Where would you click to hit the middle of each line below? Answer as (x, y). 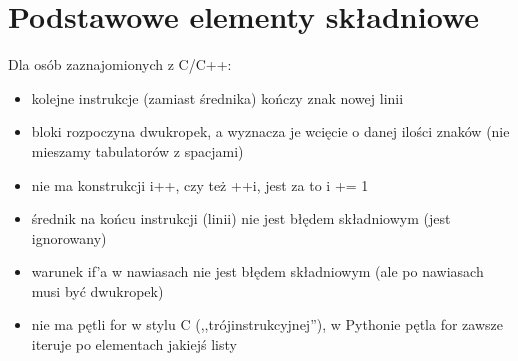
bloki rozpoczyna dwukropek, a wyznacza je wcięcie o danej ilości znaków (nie (270, 131)
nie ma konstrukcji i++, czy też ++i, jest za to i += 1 (200, 184)
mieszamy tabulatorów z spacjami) (137, 150)
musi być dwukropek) (97, 290)
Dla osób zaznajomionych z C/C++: (120, 64)
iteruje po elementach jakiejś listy (134, 344)
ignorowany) (69, 237)
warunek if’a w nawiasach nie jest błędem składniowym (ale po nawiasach (257, 271)
